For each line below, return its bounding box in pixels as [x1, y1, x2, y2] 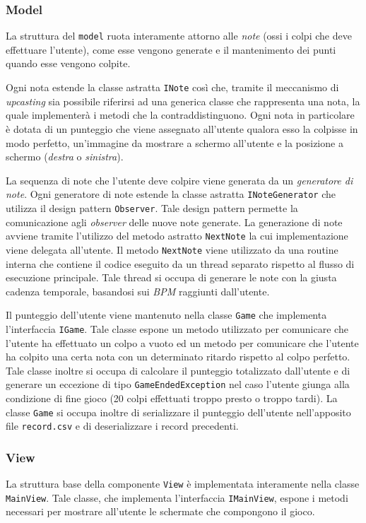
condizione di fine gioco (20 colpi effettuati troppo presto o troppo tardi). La [6, 391, 338, 406]
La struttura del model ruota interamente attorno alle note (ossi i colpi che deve [6, 28, 352, 43]
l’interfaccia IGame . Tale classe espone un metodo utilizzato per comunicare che [6, 321, 348, 336]
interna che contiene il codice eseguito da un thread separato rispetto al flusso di [6, 256, 355, 271]
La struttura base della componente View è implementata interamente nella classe [6, 476, 360, 491]
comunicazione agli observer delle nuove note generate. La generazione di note [6, 214, 343, 229]
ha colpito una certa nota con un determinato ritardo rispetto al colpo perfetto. [6, 349, 350, 364]
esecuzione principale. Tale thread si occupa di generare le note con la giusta [6, 270, 337, 285]
